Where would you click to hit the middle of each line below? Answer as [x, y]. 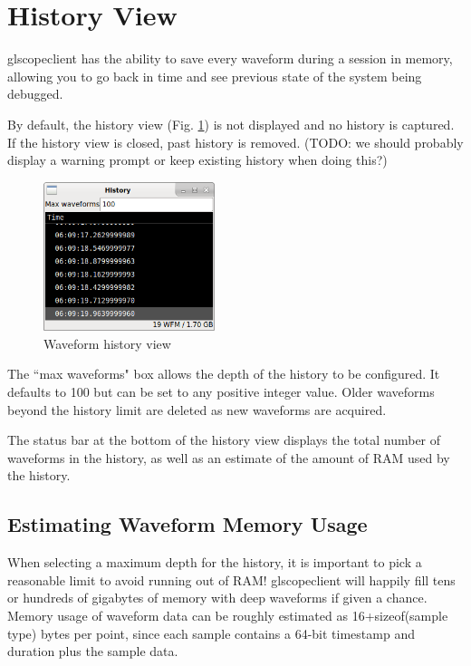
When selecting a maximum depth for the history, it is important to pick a [215, 562]
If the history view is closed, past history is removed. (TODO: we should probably [235, 142]
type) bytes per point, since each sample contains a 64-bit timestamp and [211, 633]
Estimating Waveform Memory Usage [187, 524]
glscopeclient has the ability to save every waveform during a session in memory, [230, 58]
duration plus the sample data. [93, 651]
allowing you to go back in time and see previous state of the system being [215, 76]
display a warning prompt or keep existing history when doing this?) [197, 160]
